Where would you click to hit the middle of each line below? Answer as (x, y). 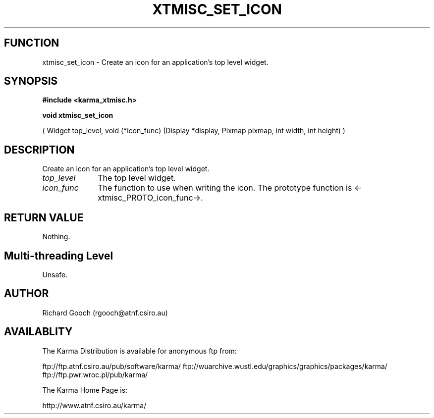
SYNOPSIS (31, 81)
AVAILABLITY (38, 332)
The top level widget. (137, 178)
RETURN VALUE (44, 217)
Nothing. (56, 237)
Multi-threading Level (59, 256)
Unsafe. (55, 274)
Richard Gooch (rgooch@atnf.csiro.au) (105, 313)
